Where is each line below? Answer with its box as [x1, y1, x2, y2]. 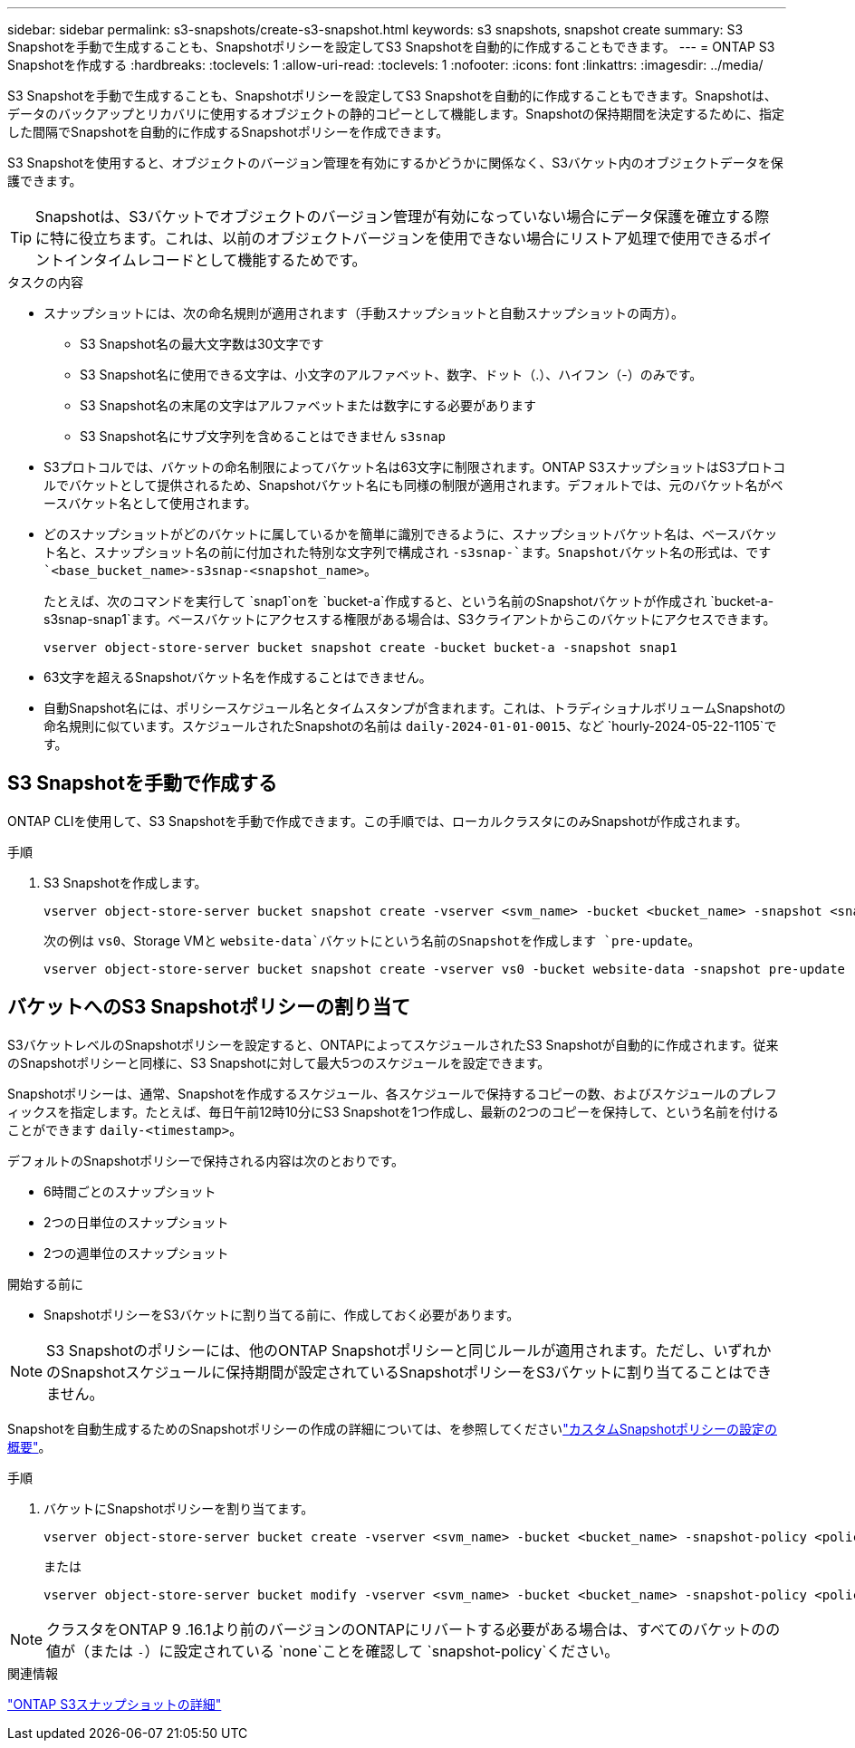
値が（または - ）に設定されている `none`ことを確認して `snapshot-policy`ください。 [46, 1641, 620, 1660]
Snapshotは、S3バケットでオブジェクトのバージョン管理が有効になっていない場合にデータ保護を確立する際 [35, 207, 770, 226]
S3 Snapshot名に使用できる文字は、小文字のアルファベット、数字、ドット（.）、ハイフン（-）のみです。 [80, 367, 703, 382]
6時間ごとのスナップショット [43, 1183, 216, 1199]
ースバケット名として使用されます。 [43, 495, 257, 511]
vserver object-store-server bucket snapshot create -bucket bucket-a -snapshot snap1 [43, 640, 677, 655]
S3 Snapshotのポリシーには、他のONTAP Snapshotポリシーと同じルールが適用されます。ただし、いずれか [46, 1340, 772, 1359]
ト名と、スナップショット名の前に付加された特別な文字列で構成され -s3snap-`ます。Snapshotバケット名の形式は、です [43, 544, 772, 560]
